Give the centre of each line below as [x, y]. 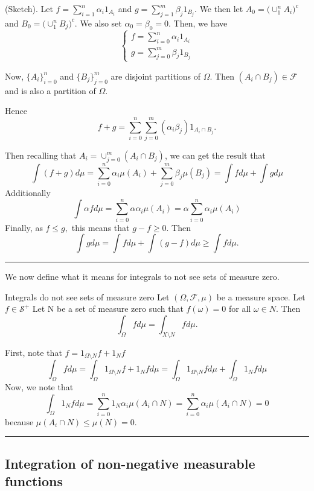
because [19, 421]
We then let [221, 8]
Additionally [28, 192]
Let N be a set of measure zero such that [108, 309]
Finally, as [24, 227]
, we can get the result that [215, 155]
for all [240, 309]
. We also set [98, 23]
